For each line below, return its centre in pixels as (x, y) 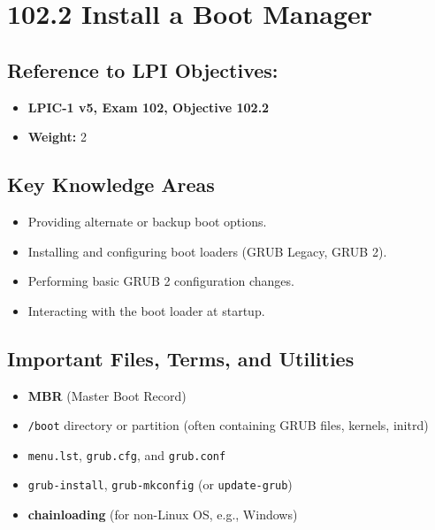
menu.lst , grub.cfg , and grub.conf (127, 454)
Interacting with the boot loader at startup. (146, 310)
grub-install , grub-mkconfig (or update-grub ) (160, 484)
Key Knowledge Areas (111, 184)
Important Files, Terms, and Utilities (181, 358)
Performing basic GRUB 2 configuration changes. (161, 281)
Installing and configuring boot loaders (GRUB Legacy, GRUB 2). (207, 251)
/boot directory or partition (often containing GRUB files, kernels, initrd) (228, 425)
